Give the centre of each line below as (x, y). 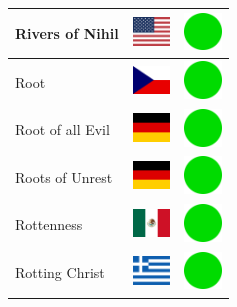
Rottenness (49, 224)
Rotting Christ (60, 272)
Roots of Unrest (64, 176)
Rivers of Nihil (67, 32)
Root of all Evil (62, 129)
